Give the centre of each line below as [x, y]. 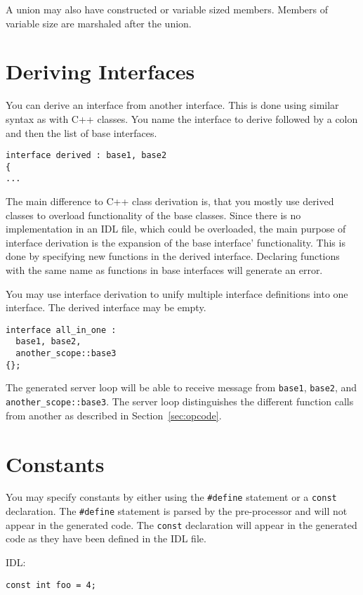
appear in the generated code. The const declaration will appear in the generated [181, 524]
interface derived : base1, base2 [86, 156]
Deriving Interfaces [100, 71]
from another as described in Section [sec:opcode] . [114, 415]
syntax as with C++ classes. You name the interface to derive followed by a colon [182, 118]
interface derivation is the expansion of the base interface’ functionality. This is [176, 242]
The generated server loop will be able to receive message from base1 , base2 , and [181, 387]
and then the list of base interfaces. [81, 132]
